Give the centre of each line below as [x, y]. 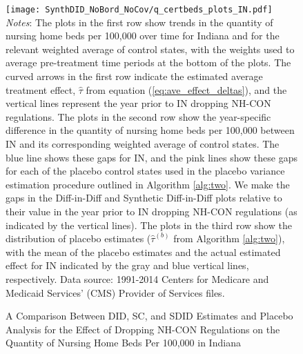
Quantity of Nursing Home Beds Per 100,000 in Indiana [123, 343]
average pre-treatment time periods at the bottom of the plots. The [148, 62]
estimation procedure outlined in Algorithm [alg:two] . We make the [148, 184]
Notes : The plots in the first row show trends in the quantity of [139, 22]
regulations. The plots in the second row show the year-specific [138, 116]
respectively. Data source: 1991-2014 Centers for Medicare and [137, 278]
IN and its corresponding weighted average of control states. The [143, 144]
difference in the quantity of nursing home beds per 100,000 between [150, 130]
